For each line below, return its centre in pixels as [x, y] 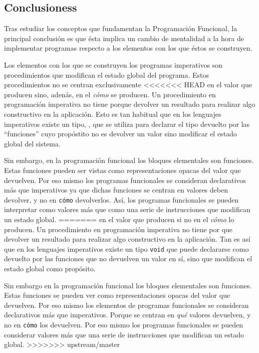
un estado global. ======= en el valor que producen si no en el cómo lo [119, 219]
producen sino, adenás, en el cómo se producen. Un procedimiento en [110, 94]
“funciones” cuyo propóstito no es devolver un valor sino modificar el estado [120, 134]
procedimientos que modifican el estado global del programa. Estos [106, 74]
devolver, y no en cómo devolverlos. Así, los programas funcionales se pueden [121, 199]
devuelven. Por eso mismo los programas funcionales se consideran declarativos [125, 180]
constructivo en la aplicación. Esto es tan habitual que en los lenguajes [113, 114]
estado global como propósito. [50, 268]
